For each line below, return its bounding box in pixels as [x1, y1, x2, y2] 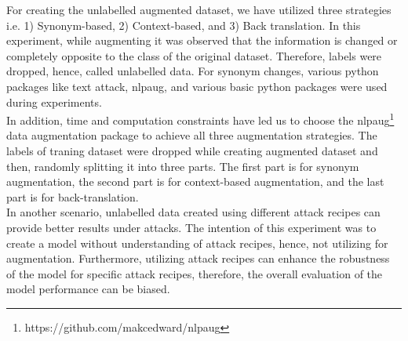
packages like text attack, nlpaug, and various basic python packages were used [6, 78, 388, 94]
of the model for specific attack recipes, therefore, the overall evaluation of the [6, 265, 383, 281]
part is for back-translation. [6, 188, 139, 205]
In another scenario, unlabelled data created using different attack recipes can [6, 204, 381, 220]
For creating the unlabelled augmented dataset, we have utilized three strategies [6, 2, 392, 17]
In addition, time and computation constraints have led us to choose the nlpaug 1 [6, 110, 395, 128]
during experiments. [6, 93, 102, 110]
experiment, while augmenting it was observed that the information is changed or [6, 32, 398, 49]
